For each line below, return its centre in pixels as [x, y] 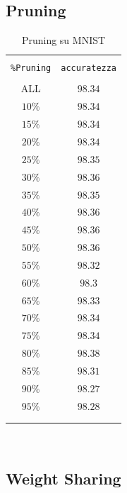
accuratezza [89, 68]
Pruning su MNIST [64, 40]
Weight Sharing [64, 478]
